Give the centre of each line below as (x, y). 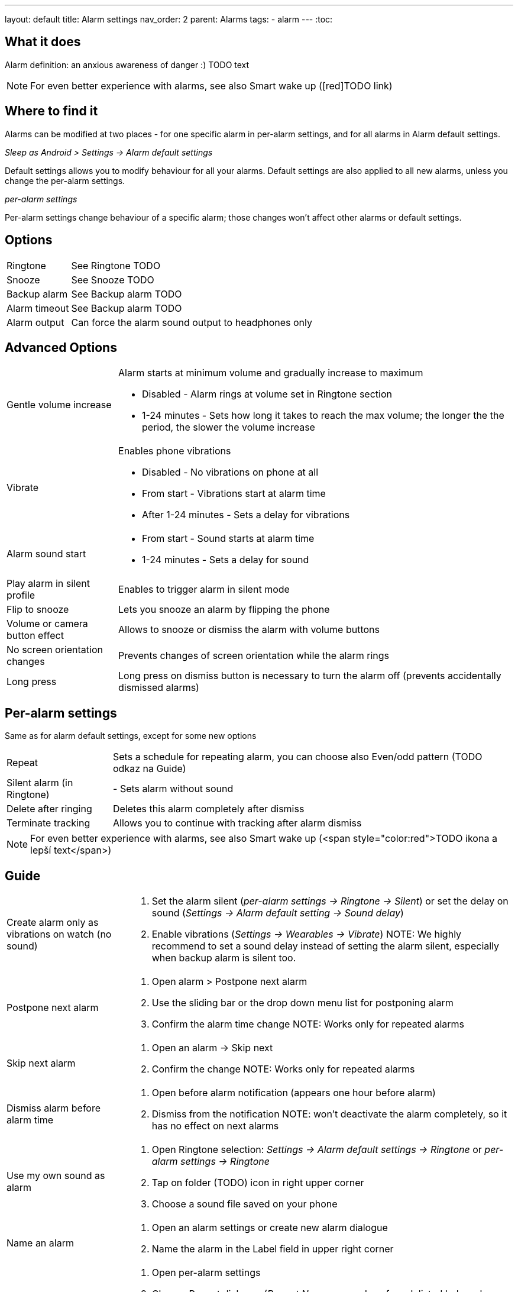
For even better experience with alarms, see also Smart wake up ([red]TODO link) (211, 85)
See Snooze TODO (113, 280)
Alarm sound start (46, 554)
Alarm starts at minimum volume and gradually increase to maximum (271, 373)
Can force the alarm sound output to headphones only (192, 322)
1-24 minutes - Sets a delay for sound (226, 560)
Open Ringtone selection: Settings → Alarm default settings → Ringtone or (317, 1150)
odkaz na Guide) (150, 769)
